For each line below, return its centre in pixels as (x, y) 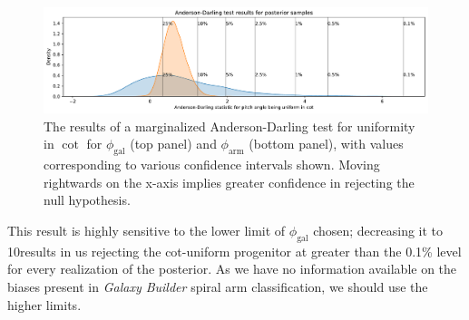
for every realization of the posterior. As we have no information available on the (232, 269)
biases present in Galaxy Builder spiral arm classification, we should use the (218, 287)
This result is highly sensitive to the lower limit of (147, 231)
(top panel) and (173, 144)
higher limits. (44, 304)
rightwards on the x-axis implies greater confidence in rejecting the (229, 182)
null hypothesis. (87, 200)
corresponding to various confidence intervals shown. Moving (212, 165)
